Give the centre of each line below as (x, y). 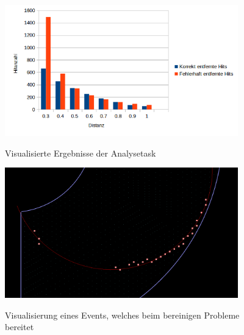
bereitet (20, 327)
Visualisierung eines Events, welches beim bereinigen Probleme (122, 315)
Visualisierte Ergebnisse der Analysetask (81, 153)
